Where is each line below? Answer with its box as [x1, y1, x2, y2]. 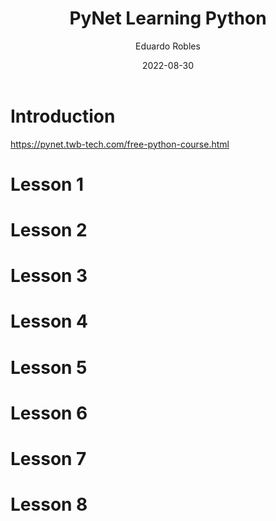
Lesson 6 [10, 402, 88, 424]
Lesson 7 [10, 448, 87, 470]
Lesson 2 [10, 219, 88, 242]
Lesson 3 [10, 265, 88, 287]
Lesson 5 [10, 356, 88, 379]
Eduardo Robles [135, 40, 201, 52]
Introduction [10, 105, 116, 127]
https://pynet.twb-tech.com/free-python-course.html [10, 138, 230, 150]
